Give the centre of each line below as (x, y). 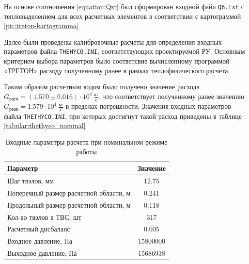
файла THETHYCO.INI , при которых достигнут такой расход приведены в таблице (123, 116)
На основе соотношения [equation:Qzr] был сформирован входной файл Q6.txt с (124, 6)
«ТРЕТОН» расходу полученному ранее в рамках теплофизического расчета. (117, 70)
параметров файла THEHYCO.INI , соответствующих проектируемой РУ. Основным (124, 51)
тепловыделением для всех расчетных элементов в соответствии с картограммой (123, 16)
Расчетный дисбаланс (39, 229)
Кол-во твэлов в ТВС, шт (44, 217)
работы (86, 151)
